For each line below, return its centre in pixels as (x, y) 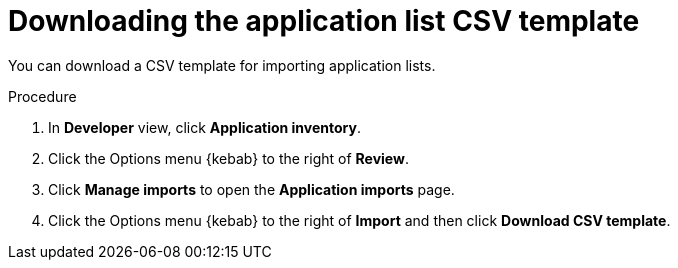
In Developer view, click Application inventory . (204, 127)
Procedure (42, 96)
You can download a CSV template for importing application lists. (222, 65)
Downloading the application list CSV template (324, 21)
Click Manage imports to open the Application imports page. (251, 189)
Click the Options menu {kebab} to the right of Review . (228, 158)
